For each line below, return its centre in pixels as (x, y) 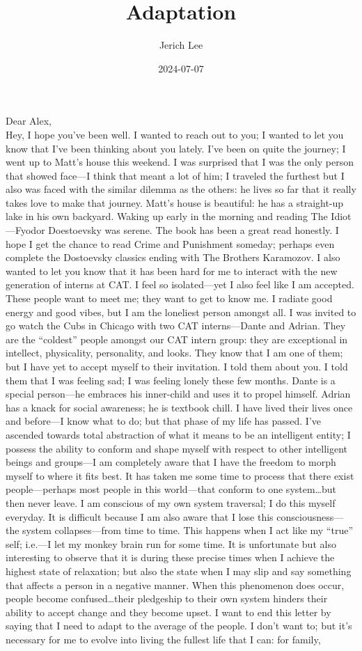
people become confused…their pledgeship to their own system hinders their (167, 598)
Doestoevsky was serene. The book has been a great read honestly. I (194, 230)
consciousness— (310, 516)
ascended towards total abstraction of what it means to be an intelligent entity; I (178, 434)
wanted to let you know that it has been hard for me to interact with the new (172, 270)
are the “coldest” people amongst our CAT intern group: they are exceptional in (177, 339)
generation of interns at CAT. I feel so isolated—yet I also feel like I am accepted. (180, 284)
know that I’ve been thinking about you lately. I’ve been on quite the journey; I (176, 148)
